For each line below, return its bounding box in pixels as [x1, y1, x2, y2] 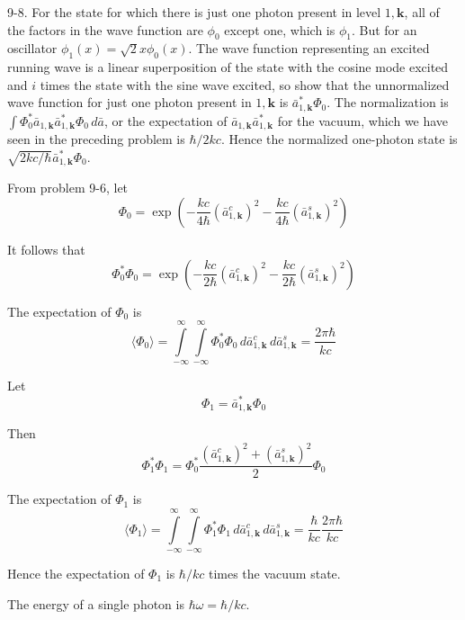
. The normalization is [326, 93, 449, 112]
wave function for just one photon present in [7, 93, 252, 112]
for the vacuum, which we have [277, 111, 449, 130]
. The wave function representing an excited [188, 39, 430, 58]
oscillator [7, 39, 58, 58]
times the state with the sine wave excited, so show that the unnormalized [40, 75, 450, 94]
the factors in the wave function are [7, 20, 203, 39]
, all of [404, 3, 440, 21]
